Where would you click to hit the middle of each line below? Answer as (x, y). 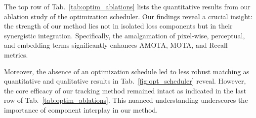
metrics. (16, 54)
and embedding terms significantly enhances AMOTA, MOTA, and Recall (116, 45)
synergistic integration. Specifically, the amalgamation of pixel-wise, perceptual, (125, 35)
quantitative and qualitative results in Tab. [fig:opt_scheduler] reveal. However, (125, 81)
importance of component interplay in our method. (81, 109)
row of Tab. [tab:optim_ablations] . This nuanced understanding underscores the (126, 100)
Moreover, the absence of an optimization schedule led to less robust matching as (127, 71)
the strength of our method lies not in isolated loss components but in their (118, 26)
